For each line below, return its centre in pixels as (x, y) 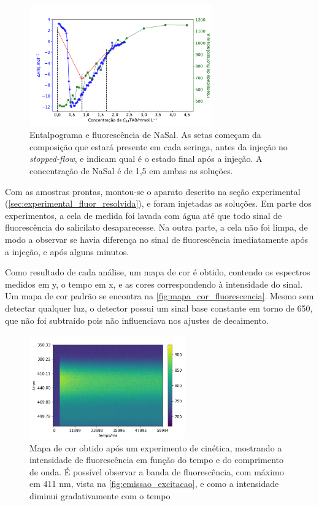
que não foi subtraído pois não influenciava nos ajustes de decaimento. (137, 320)
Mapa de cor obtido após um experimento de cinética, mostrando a (156, 447)
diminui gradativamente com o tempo (100, 496)
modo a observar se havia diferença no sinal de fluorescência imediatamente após (157, 239)
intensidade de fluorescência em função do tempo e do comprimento (156, 460)
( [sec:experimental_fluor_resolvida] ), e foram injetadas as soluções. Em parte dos (158, 203)
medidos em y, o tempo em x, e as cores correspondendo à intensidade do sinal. (154, 284)
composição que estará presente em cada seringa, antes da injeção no (159, 146)
